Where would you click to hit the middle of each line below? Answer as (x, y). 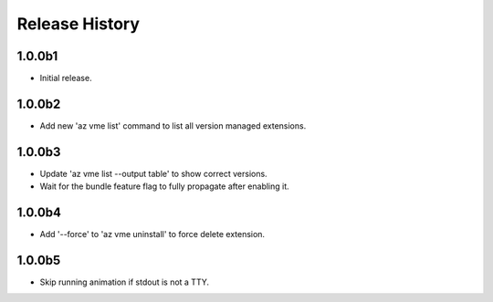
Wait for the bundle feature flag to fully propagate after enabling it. (164, 186)
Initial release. (66, 78)
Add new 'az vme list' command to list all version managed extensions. (173, 125)
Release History (79, 24)
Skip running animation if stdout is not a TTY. (125, 282)
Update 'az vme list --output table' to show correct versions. (154, 173)
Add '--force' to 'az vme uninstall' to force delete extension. (152, 234)
